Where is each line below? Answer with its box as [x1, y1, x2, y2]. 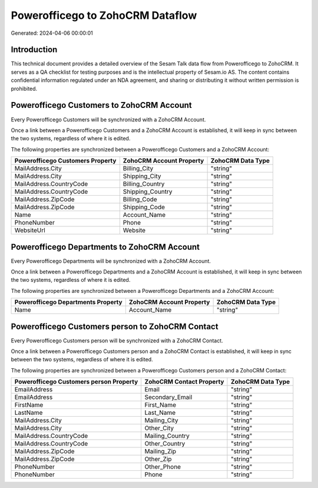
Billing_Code [122, 195, 157, 203]
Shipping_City [122, 172, 161, 180]
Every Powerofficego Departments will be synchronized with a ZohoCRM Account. [11, 257, 211, 265]
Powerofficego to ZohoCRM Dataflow [11, 9, 197, 22]
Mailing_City [144, 416, 179, 424]
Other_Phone [144, 463, 181, 471]
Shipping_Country [122, 187, 173, 196]
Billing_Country [122, 180, 165, 188]
